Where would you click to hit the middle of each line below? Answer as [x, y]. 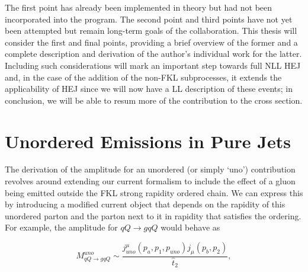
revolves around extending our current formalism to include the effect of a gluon [150, 181]
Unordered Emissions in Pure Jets [148, 141]
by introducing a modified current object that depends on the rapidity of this [145, 204]
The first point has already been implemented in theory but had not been [139, 7]
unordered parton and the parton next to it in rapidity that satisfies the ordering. [153, 215]
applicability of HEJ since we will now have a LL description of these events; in [149, 89]
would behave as [190, 227]
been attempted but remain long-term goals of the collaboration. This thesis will [151, 31]
